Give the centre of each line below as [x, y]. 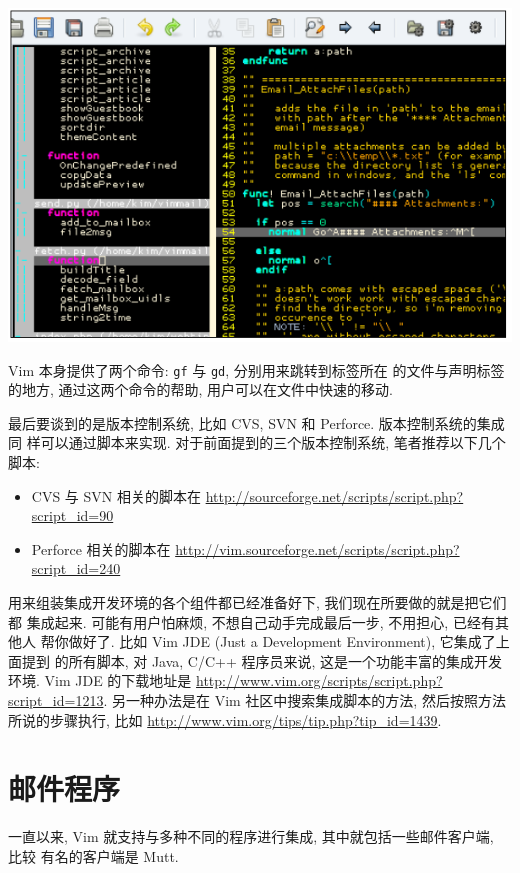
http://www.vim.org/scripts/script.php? [319, 680]
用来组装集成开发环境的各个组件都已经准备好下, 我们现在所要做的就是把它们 [257, 602]
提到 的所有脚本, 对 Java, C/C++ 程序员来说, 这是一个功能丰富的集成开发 [262, 660]
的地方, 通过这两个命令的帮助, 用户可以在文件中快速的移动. [200, 389]
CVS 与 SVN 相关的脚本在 [116, 495]
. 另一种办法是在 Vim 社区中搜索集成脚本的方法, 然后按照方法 [304, 699]
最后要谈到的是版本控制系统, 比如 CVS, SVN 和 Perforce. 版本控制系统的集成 [256, 422]
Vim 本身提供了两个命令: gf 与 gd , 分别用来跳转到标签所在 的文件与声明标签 [256, 369]
